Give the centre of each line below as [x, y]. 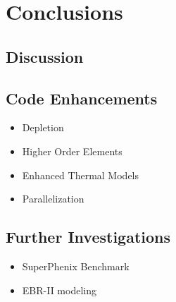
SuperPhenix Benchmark [76, 266]
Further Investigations [88, 237]
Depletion [43, 127]
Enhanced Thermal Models [81, 175]
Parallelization [53, 199]
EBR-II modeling [59, 290]
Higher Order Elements [72, 151]
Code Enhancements [82, 98]
